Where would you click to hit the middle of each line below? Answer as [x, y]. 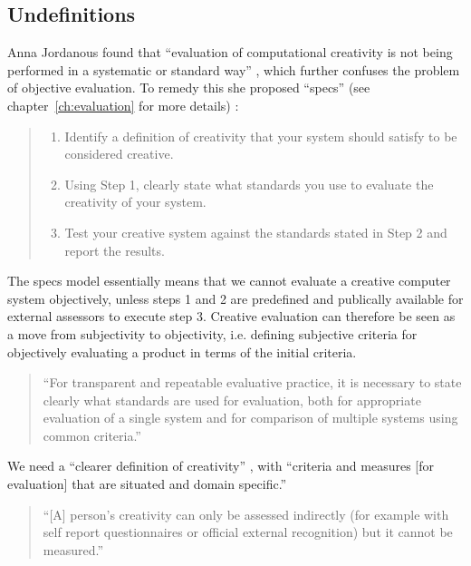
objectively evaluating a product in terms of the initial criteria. [182, 351]
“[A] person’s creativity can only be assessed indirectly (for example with [246, 514]
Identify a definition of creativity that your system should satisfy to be [261, 136]
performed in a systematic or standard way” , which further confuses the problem [234, 69]
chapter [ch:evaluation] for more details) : [123, 105]
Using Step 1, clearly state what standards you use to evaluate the [249, 184]
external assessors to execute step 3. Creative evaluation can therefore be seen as [231, 316]
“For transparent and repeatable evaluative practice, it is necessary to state [252, 382]
